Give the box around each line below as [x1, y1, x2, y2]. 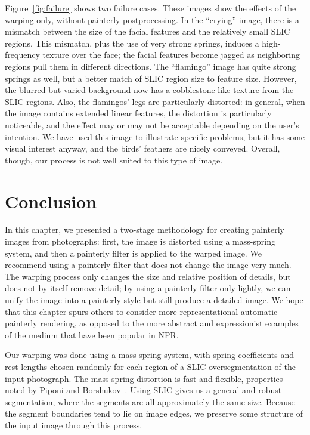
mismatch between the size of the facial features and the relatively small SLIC [5, 25, 290, 38]
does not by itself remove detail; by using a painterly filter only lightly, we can [5, 282, 291, 294]
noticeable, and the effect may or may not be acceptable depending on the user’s [5, 118, 299, 131]
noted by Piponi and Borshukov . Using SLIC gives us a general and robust [5, 384, 282, 396]
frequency [5, 48, 40, 61]
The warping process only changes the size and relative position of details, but [5, 270, 291, 282]
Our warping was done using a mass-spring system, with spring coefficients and [5, 348, 294, 361]
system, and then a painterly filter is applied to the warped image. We [5, 246, 262, 259]
